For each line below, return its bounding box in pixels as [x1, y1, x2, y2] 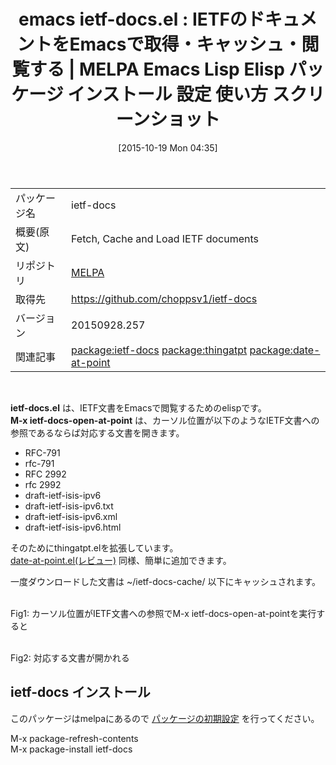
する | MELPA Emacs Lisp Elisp [29, 58, 285, 81]
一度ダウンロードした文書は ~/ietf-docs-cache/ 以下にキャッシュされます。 [10, 575, 322, 587]
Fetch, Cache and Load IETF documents [71, 231, 260, 245]
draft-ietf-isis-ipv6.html [24, 521, 122, 533]
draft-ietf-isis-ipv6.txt [24, 500, 114, 512]
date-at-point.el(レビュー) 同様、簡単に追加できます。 [10, 554, 232, 566]
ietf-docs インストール [10, 684, 151, 701]
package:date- [249, 343, 321, 357]
